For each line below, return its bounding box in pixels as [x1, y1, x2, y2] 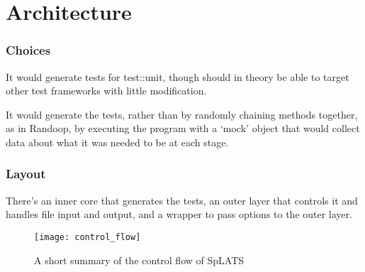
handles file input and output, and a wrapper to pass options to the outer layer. [6, 207, 352, 222]
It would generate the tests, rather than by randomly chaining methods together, [6, 107, 358, 121]
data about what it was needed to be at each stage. [6, 134, 229, 149]
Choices [6, 41, 51, 59]
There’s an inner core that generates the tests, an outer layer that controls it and [6, 192, 358, 207]
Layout [6, 165, 46, 183]
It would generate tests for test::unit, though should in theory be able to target [6, 69, 349, 84]
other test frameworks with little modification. [6, 83, 207, 98]
